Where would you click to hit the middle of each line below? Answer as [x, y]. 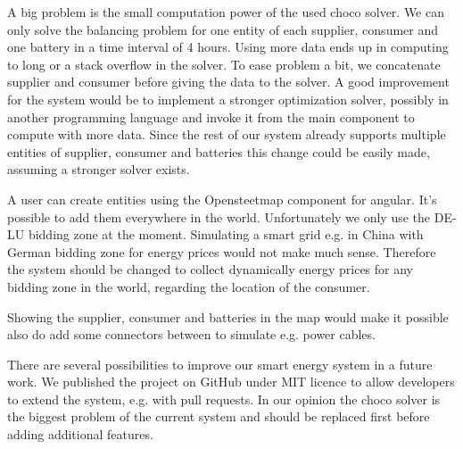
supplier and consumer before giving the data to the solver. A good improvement [228, 82]
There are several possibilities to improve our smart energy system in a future [220, 364]
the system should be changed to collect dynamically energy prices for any [211, 269]
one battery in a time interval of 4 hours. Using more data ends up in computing [228, 47]
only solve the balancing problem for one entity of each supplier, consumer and [223, 29]
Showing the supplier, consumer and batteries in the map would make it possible [228, 316]
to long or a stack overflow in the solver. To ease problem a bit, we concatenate [224, 64]
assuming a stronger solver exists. [99, 169]
